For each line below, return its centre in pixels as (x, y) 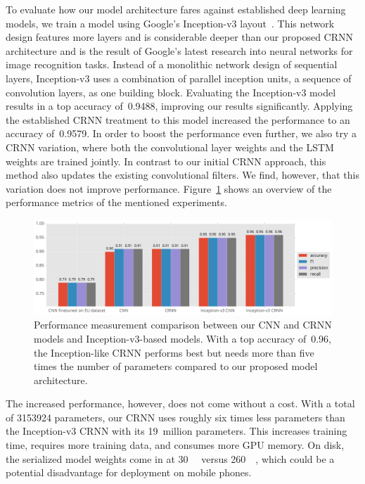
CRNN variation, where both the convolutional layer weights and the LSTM (170, 147)
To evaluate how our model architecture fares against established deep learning (176, 9)
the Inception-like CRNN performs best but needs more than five (174, 352)
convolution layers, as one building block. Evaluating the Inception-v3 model (171, 92)
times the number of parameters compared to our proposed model (176, 366)
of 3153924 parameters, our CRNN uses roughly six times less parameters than (175, 417)
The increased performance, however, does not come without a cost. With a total (180, 403)
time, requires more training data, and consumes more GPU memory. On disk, (175, 445)
